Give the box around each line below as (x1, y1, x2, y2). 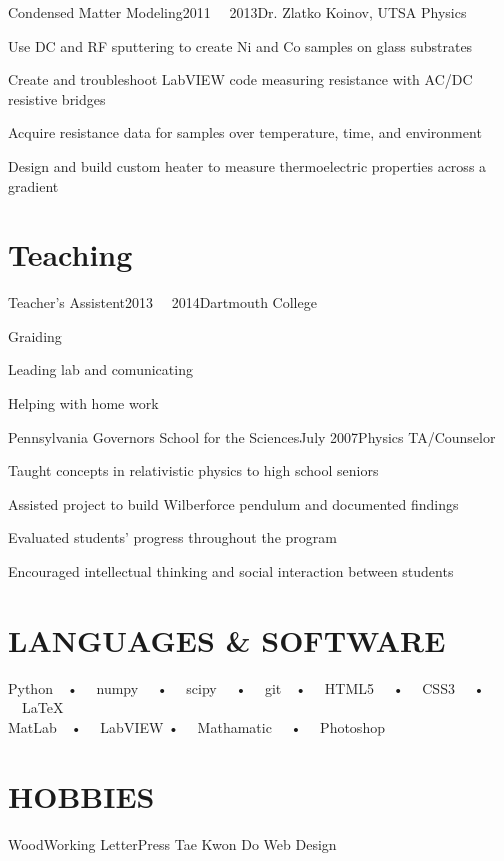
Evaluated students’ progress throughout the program (8, 527, 337, 548)
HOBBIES (8, 775, 155, 816)
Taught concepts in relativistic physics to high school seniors (8, 460, 379, 481)
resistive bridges (8, 88, 106, 109)
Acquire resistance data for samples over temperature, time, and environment (8, 122, 482, 143)
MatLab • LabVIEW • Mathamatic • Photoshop (8, 716, 385, 737)
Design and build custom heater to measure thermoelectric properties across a (8, 155, 487, 176)
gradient (8, 175, 59, 196)
